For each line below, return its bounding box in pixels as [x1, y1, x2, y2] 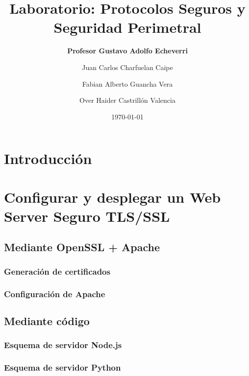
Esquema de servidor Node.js [4, 339, 122, 351]
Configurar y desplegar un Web [4, 187, 221, 207]
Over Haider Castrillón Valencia [79, 95, 175, 105]
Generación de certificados [4, 265, 110, 277]
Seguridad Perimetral [53, 17, 201, 37]
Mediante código [4, 313, 90, 328]
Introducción [4, 148, 92, 168]
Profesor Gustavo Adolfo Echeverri [67, 46, 188, 56]
